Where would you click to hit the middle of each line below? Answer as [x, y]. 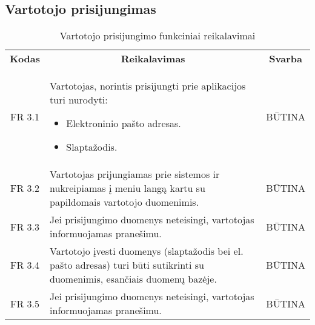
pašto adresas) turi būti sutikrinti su [127, 265]
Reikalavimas [153, 59]
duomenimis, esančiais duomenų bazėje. [133, 279]
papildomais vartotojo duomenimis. [124, 202]
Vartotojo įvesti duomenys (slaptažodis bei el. [147, 251]
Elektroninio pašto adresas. [124, 123]
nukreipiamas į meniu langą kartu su [128, 188]
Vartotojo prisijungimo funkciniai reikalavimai [157, 36]
